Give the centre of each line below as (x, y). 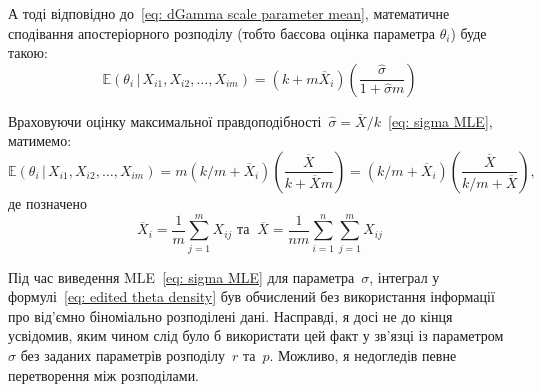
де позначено (47, 202)
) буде (468, 32)
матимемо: (40, 140)
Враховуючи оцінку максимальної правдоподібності (165, 120)
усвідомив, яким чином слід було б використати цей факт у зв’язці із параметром (256, 335)
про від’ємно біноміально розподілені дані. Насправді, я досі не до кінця (230, 315)
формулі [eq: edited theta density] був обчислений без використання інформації (251, 296)
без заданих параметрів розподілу (122, 355)
